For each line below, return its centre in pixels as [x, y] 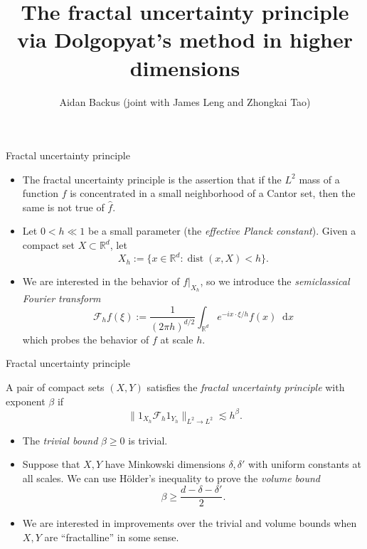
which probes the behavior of [86, 339]
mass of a [319, 179]
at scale [177, 339]
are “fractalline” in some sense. [112, 537]
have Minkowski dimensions [165, 464]
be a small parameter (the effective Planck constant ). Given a [222, 231]
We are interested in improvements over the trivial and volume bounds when [190, 523]
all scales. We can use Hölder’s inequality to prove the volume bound [171, 478]
